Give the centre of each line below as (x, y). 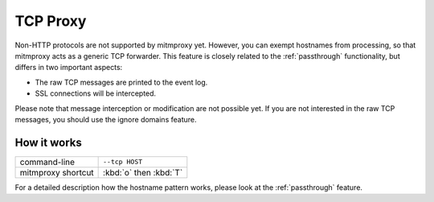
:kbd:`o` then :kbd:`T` (143, 172)
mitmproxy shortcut (57, 172)
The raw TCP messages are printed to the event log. (121, 82)
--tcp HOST (123, 162)
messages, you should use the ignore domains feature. (106, 119)
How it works (48, 142)
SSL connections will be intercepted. (96, 93)
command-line (47, 162)
